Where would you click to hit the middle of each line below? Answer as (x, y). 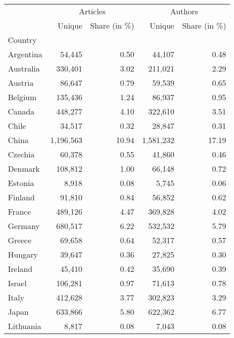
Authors (184, 11)
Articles (92, 11)
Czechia (21, 154)
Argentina (25, 54)
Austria (21, 83)
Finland (22, 197)
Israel (17, 283)
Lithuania (25, 326)
